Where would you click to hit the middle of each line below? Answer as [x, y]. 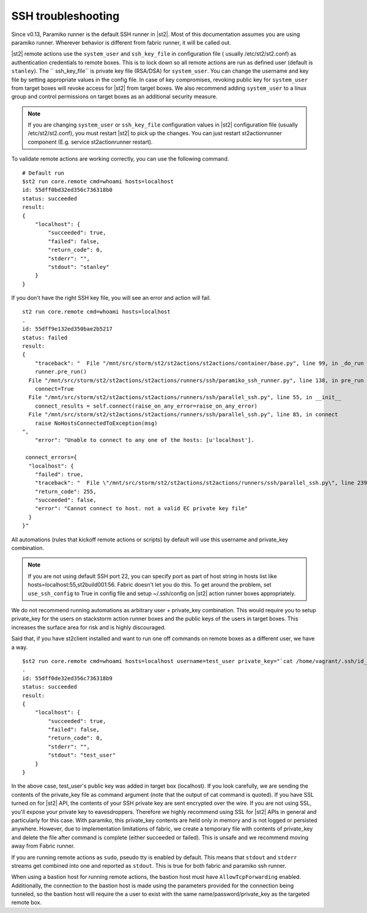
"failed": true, [59, 474]
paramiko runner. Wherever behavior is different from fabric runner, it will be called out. [121, 42]
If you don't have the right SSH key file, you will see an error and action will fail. [111, 298]
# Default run [43, 173]
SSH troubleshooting [65, 16]
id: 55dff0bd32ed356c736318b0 [68, 190]
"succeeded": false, [65, 500]
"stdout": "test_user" [82, 755]
